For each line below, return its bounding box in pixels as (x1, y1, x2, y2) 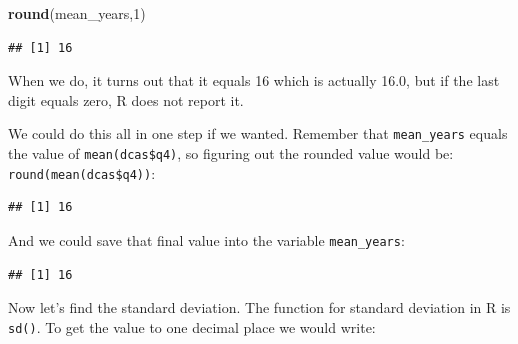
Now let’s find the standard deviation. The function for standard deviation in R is (8, 297, 511, 318)
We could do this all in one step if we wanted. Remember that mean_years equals (8, 123, 508, 144)
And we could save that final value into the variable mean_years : (8, 229, 405, 250)
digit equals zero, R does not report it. (8, 89, 244, 110)
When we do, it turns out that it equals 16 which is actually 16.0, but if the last (8, 70, 500, 91)
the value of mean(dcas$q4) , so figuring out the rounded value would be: (8, 143, 454, 164)
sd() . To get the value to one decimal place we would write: (8, 316, 376, 337)
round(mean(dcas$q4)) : (8, 162, 156, 183)
